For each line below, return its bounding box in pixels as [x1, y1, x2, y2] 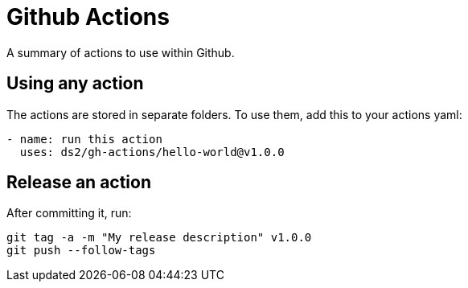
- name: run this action [6, 132, 162, 146]
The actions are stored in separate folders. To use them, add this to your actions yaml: [6, 107, 462, 121]
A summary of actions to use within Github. [6, 45, 235, 60]
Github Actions [6, 3, 170, 31]
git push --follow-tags [6, 244, 156, 257]
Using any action [6, 73, 144, 94]
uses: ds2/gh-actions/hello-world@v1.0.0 [19, 145, 285, 158]
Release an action [6, 172, 152, 193]
